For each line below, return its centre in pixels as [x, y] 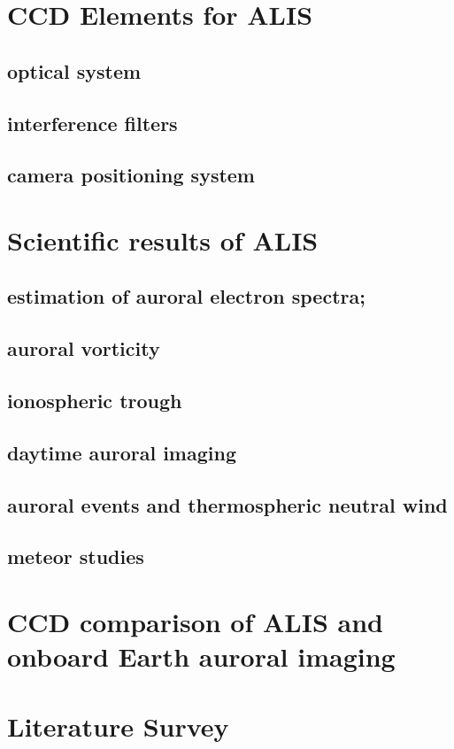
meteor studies [76, 556]
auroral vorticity [84, 348]
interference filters [92, 123]
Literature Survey [118, 726]
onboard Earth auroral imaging [201, 656]
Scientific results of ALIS [163, 239]
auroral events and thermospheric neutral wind [227, 504]
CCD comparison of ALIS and [195, 621]
